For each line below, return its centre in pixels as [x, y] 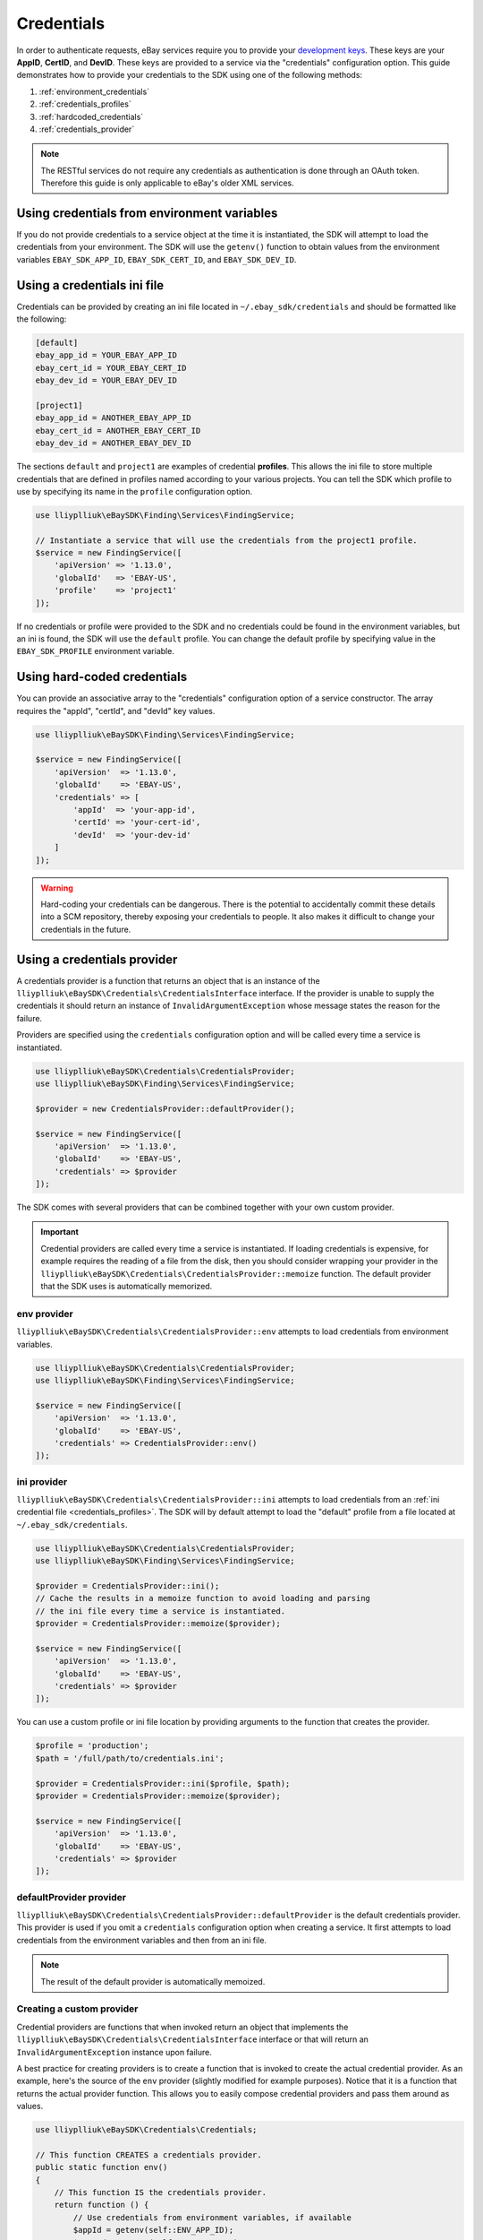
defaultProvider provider [72, 1897]
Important [60, 1232]
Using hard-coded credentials [102, 677]
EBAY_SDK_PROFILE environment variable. [95, 651]
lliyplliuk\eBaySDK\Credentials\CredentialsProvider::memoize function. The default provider [236, 1273]
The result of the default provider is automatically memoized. [153, 1981]
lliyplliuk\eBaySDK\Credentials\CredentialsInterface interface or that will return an [192, 2039]
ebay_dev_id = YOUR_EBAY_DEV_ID [106, 380]
